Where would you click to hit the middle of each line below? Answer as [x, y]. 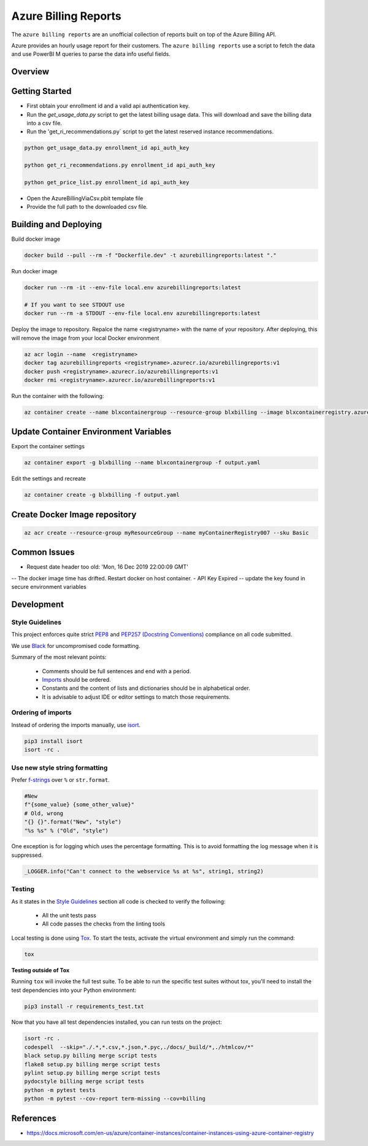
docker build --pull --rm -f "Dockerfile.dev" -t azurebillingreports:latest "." [151, 255]
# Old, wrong [44, 813]
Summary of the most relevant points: [59, 657]
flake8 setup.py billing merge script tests [92, 1064]
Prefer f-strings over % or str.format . [60, 779]
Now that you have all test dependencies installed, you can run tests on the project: [117, 1022]
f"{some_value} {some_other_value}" [79, 805]
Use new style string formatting [59, 768]
